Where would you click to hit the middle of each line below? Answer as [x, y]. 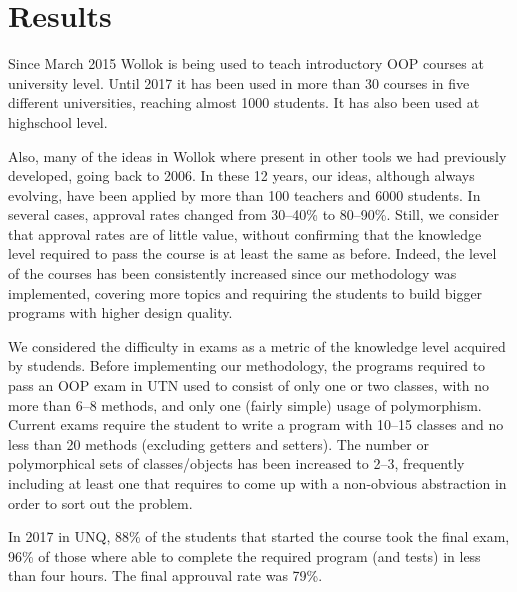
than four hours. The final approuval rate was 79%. [165, 575]
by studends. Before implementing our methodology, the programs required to [247, 365]
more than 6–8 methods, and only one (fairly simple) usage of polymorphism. [245, 404]
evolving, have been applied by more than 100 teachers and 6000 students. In [244, 194]
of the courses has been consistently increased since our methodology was [232, 273]
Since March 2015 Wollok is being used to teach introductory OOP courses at [246, 63]
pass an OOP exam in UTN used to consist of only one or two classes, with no [249, 385]
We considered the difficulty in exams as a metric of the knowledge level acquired [257, 345]
